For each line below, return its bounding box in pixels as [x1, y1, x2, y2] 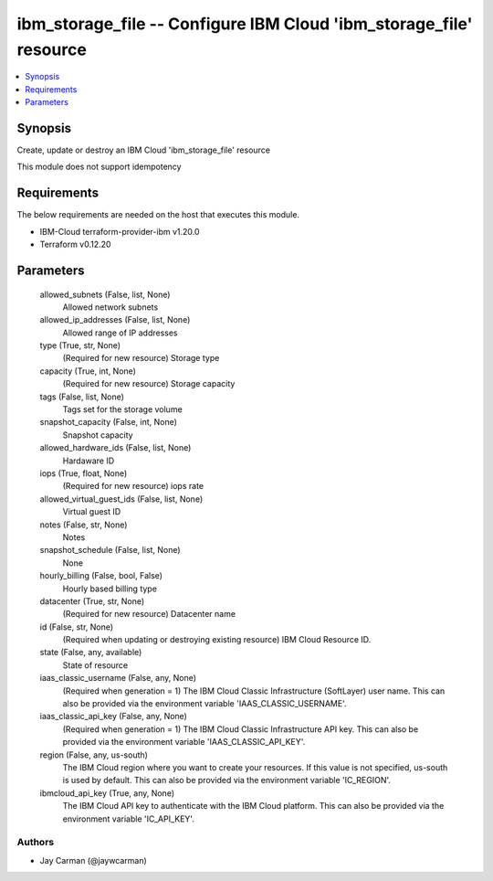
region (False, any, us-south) [39, 749, 148, 760]
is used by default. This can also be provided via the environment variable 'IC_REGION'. [62, 775, 392, 786]
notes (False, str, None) [39, 519, 128, 530]
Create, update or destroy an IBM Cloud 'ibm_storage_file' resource [16, 144, 271, 155]
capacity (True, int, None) [39, 366, 137, 377]
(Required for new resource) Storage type [62, 353, 220, 364]
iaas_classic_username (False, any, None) [39, 673, 196, 684]
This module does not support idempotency [16, 161, 182, 173]
